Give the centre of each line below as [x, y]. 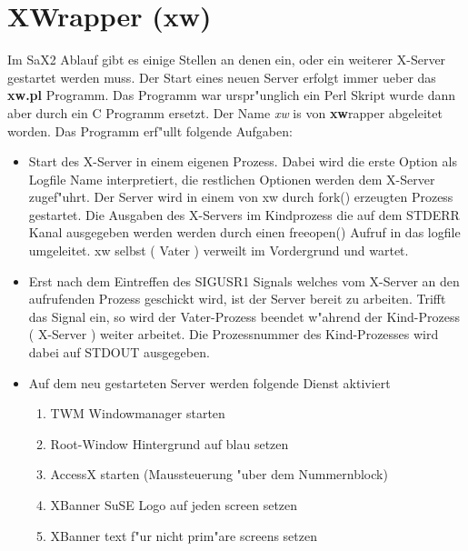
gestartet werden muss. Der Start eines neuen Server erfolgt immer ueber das [222, 77]
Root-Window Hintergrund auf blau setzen [169, 443]
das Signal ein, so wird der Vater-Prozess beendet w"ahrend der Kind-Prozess [244, 316]
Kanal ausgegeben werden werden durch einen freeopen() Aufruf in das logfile [244, 232]
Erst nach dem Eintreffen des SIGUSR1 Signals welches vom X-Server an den [244, 281]
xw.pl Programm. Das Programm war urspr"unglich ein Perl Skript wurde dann [232, 95]
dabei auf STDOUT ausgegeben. [119, 352]
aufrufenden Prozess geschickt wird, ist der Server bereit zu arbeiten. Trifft [237, 299]
